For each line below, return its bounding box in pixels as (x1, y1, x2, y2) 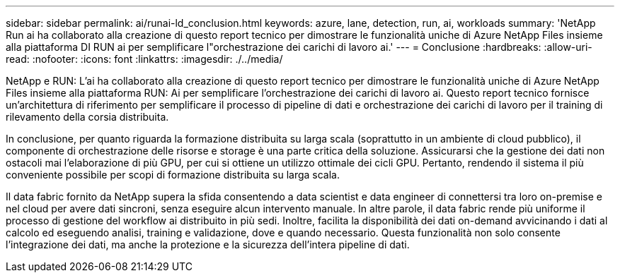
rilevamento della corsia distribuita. (6, 111, 169, 123)
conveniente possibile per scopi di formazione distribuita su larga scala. (6, 169, 340, 181)
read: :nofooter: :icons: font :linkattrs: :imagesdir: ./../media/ (6, 53, 283, 65)
